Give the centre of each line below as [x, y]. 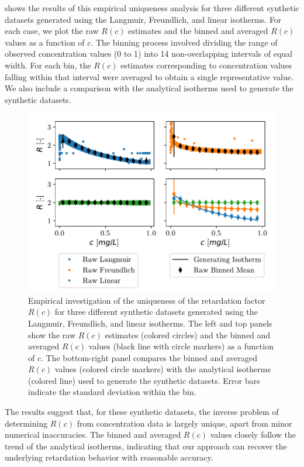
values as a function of [45, 42]
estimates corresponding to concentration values [206, 65]
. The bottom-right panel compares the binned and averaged [149, 357]
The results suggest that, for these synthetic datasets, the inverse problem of [142, 412]
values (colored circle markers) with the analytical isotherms [163, 369]
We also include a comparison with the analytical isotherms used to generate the [149, 88]
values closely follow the [253, 435]
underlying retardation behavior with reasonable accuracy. [109, 457]
